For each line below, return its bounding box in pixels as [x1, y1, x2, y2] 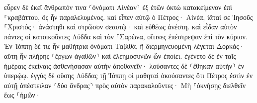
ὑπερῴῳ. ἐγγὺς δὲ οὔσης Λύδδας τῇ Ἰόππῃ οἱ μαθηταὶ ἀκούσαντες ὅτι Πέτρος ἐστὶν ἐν [4, 70, 253, 81]
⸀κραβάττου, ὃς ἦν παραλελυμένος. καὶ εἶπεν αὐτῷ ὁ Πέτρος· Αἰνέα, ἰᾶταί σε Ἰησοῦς [4, 11, 253, 22]
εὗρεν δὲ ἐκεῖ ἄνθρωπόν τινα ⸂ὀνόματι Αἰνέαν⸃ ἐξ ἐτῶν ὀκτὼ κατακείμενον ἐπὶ [4, 2, 232, 12]
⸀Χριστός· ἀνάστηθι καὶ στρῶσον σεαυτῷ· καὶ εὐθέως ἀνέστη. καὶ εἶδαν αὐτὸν [4, 21, 237, 32]
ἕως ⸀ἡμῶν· [4, 90, 41, 100]
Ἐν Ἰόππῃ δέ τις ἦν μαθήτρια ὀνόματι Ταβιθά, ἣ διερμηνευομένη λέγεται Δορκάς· [4, 41, 245, 51]
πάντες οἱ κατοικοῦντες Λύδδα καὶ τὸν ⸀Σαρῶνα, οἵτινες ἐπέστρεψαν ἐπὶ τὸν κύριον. [4, 31, 248, 41]
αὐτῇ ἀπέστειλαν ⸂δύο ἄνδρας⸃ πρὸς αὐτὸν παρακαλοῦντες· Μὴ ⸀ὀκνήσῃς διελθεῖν [4, 80, 246, 90]
